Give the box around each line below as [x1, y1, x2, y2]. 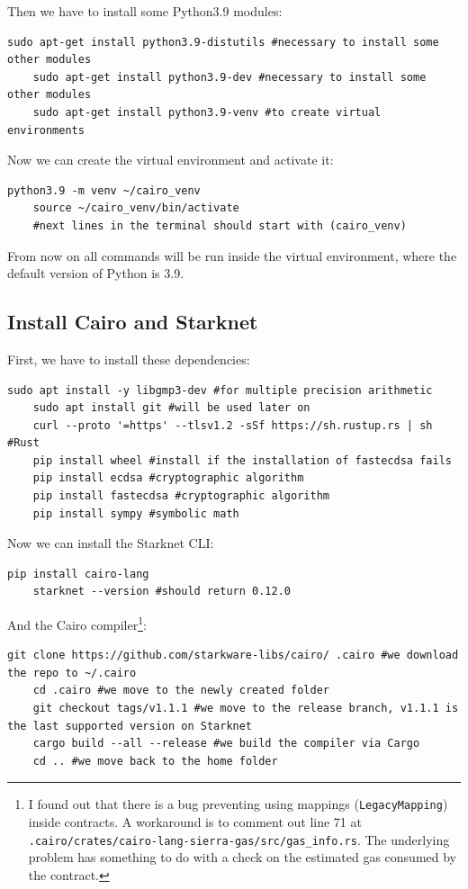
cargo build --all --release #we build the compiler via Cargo [32, 737, 420, 750]
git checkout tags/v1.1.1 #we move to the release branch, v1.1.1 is [32, 702, 459, 715]
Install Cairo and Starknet [7, 308, 258, 336]
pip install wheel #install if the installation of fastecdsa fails [32, 453, 452, 467]
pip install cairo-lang [7, 567, 149, 580]
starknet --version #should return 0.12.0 [32, 585, 291, 598]
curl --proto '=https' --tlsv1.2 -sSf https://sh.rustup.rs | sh [32, 418, 433, 432]
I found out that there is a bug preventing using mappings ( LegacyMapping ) [28, 795, 448, 813]
